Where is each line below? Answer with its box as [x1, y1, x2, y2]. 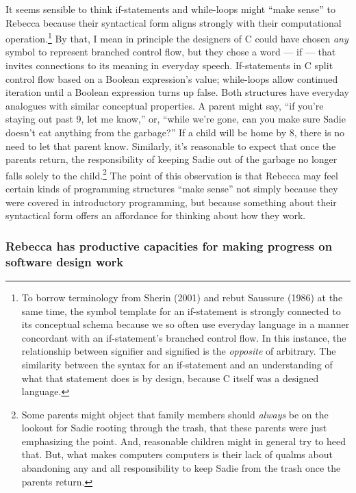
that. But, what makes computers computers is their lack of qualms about [21, 447, 333, 462]
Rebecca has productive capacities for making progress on [5, 237, 333, 254]
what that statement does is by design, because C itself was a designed [21, 370, 319, 385]
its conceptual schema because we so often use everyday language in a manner [21, 317, 350, 331]
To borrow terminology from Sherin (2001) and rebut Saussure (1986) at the [21, 290, 343, 304]
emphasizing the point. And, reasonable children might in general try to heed [21, 433, 346, 448]
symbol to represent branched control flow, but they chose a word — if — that [5, 45, 336, 59]
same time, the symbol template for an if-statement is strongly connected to [21, 303, 341, 318]
